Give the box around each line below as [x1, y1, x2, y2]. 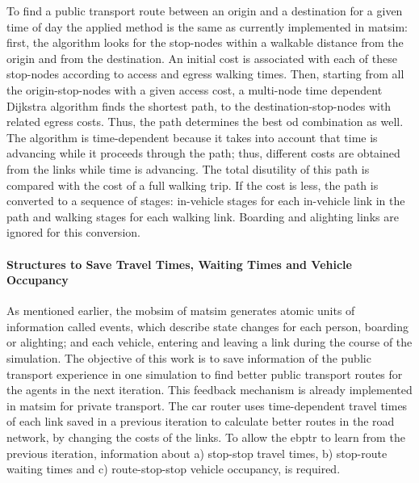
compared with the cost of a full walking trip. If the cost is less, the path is [6, 176, 379, 193]
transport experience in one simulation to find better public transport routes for [6, 365, 403, 382]
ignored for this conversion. [6, 224, 140, 241]
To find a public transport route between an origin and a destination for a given [6, 2, 403, 19]
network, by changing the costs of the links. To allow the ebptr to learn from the [6, 429, 405, 446]
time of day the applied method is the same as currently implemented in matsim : [6, 18, 408, 35]
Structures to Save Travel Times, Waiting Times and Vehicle [6, 255, 352, 272]
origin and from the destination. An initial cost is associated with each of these [6, 49, 397, 66]
